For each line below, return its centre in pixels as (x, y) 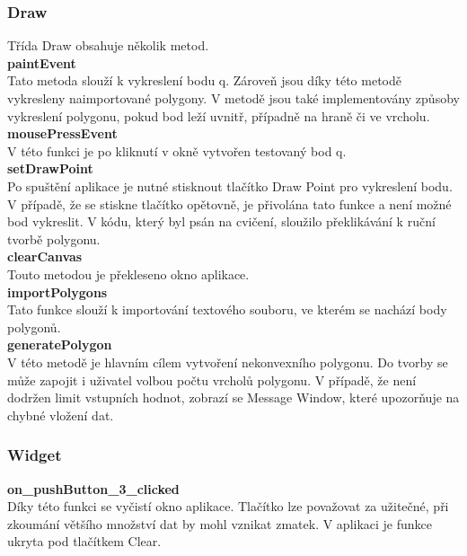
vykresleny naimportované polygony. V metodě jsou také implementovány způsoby (233, 98)
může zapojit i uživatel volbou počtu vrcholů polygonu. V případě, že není (212, 379)
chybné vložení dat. (61, 415)
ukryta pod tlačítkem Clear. (84, 541)
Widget (35, 455)
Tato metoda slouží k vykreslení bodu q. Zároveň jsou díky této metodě (204, 80)
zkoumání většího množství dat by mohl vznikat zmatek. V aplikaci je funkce (220, 523)
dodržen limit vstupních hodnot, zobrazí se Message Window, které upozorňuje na (233, 397)
